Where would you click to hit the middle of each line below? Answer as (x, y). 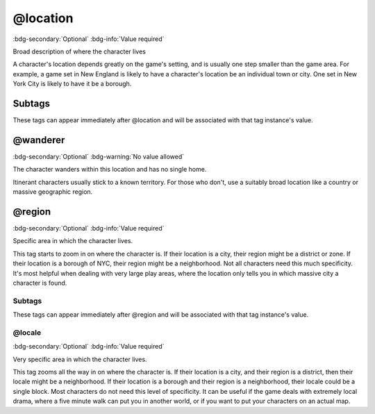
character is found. (40, 283)
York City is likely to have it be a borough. (72, 84)
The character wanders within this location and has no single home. (110, 169)
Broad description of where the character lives (79, 51)
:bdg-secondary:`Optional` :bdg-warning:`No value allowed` (99, 156)
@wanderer (39, 140)
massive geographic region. (53, 192)
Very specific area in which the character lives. (80, 359)
